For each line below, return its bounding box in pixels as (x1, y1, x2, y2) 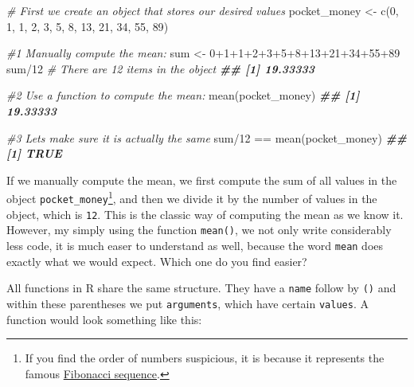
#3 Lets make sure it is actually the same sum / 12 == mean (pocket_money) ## (6, 129, 407, 146)
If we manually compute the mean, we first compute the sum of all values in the (6, 171, 397, 188)
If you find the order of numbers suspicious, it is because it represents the (25, 350, 385, 366)
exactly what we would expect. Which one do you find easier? (6, 252, 307, 269)
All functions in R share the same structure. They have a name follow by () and (6, 279, 396, 296)
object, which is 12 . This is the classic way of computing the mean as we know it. (6, 205, 404, 222)
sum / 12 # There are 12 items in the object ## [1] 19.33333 (6, 60, 315, 76)
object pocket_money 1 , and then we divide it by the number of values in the (6, 188, 377, 206)
